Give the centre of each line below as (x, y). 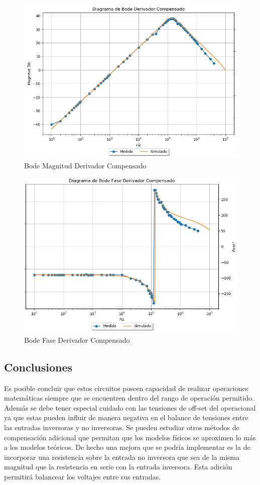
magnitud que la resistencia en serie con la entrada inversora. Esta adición (118, 467)
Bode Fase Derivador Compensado (77, 339)
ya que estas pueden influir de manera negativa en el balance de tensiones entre (126, 417)
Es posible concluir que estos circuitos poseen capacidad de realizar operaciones (126, 388)
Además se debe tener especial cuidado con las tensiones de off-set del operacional (130, 407)
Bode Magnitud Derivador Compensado (85, 165)
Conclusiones (38, 367)
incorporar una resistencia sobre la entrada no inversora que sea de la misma (122, 457)
